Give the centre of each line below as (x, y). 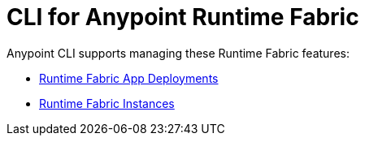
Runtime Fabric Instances (107, 103)
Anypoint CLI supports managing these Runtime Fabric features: (178, 53)
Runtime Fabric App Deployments (129, 78)
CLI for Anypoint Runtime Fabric (183, 17)
